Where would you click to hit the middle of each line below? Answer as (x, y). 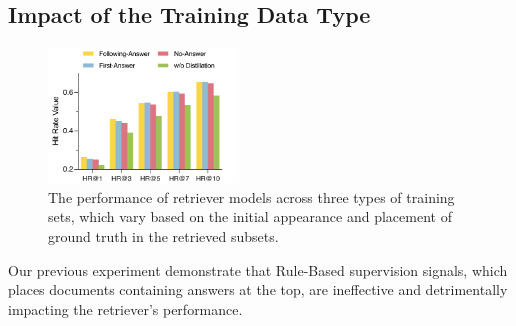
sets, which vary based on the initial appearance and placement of (250, 216)
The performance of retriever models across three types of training (251, 196)
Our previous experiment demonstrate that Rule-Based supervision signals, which (258, 269)
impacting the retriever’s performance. (125, 308)
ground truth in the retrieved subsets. (163, 236)
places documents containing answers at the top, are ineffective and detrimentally (258, 289)
